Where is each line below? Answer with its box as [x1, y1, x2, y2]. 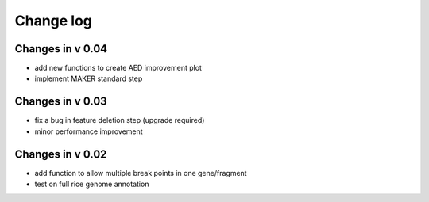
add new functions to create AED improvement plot [34, 63, 203, 73]
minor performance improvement [34, 127, 143, 136]
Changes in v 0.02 [14, 147, 107, 161]
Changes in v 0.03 [14, 95, 107, 109]
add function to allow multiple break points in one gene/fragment [34, 168, 247, 177]
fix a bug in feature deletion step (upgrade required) [34, 116, 205, 125]
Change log [14, 12, 93, 29]
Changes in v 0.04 [14, 42, 107, 55]
